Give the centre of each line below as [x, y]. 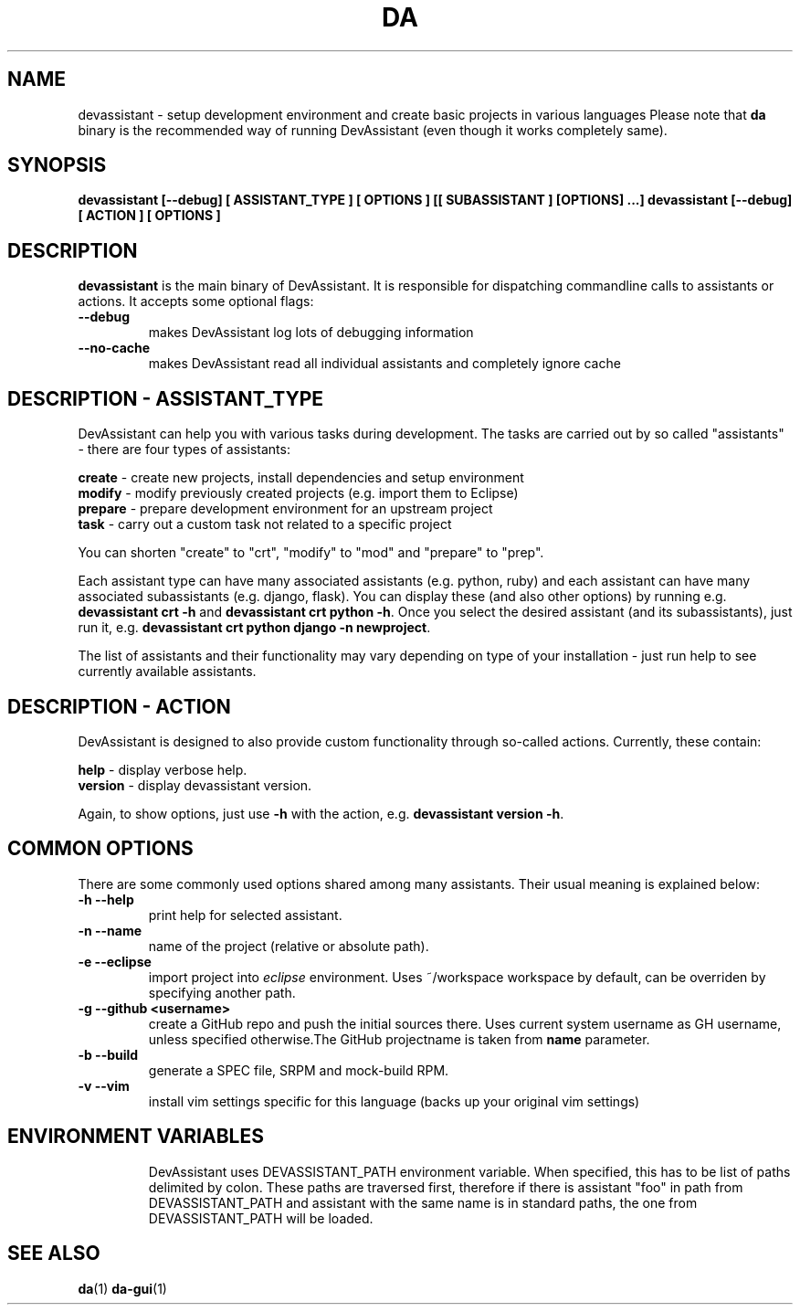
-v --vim [104, 1085]
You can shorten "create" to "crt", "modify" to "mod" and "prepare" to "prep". [311, 553]
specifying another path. [222, 992]
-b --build [108, 1054]
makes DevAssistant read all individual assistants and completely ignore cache [384, 364]
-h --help [106, 899]
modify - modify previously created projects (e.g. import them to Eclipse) [298, 493]
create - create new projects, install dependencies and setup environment [301, 478]
